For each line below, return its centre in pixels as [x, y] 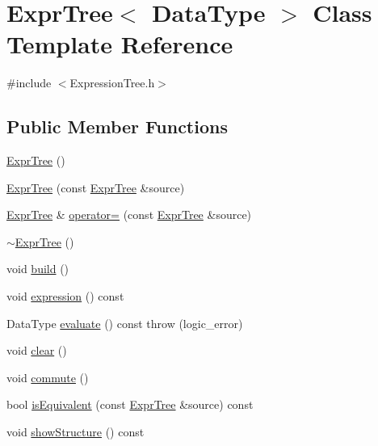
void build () [38, 269]
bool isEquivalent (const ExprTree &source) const [130, 404]
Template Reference [120, 44]
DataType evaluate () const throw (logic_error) [125, 323]
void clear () [37, 350]
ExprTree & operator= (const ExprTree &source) [129, 215]
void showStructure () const [76, 432]
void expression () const [65, 296]
